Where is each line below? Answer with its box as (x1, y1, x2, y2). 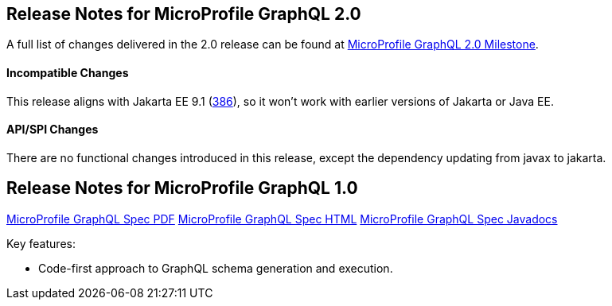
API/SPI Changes (6, 122, 99, 137)
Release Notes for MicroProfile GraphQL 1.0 (6, 178, 358, 199)
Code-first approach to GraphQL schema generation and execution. (38, 261, 393, 275)
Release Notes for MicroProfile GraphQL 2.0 (6, 4, 361, 24)
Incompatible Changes (6, 66, 129, 80)
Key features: (6, 236, 76, 250)
